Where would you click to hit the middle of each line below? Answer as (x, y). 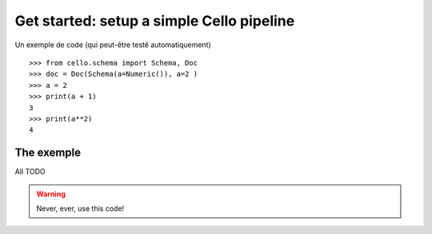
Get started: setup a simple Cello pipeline (155, 21)
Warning (51, 194)
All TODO (30, 172)
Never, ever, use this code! (80, 208)
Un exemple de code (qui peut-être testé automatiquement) (113, 45)
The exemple (48, 153)
